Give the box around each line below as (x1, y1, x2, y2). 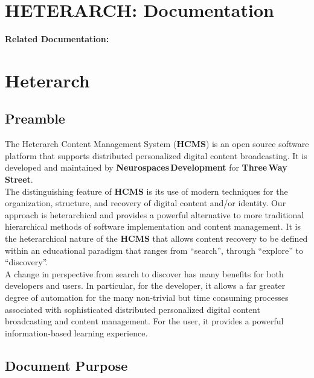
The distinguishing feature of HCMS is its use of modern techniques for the (5, 184, 288, 197)
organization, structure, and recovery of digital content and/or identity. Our (5, 197, 286, 209)
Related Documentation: (5, 33, 109, 45)
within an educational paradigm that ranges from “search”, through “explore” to (5, 244, 303, 256)
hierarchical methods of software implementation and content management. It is (5, 220, 301, 233)
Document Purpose (5, 356, 128, 374)
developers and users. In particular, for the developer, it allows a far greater (5, 279, 286, 292)
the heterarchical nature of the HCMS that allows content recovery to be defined (5, 232, 308, 245)
